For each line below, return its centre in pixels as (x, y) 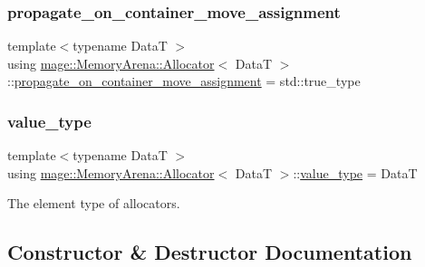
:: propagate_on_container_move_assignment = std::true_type (184, 81)
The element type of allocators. (94, 203)
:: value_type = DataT (355, 172)
